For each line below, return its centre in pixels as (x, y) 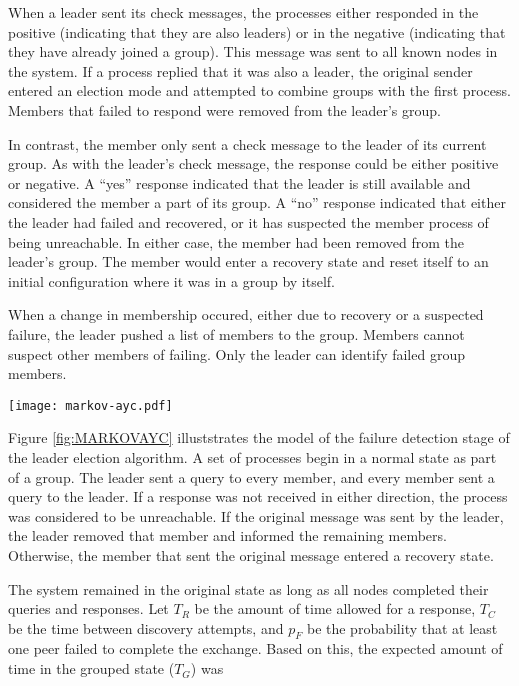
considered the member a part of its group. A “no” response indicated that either (257, 202)
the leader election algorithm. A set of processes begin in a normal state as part (252, 456)
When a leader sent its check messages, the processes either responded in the (243, 12)
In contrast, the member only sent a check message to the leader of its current (247, 143)
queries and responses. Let (88, 608)
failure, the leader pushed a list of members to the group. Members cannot (236, 333)
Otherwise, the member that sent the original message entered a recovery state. (251, 554)
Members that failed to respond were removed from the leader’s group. (224, 109)
